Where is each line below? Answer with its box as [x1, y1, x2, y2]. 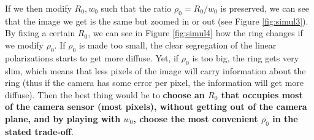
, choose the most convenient [133, 112, 258, 125]
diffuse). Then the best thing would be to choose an [5, 88, 205, 101]
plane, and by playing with [5, 112, 121, 125]
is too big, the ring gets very [192, 51, 299, 64]
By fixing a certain [5, 26, 75, 39]
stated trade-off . [5, 125, 74, 138]
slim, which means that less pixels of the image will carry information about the [5, 64, 306, 77]
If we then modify [5, 2, 72, 14]
